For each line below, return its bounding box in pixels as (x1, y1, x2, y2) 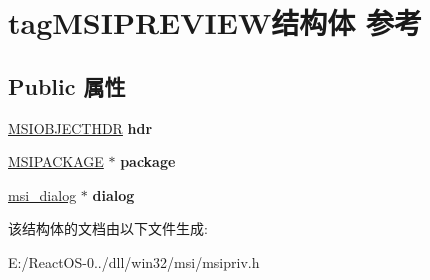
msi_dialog (8, 184, 77, 205)
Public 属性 (8, 70, 126, 101)
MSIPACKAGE (8, 151, 104, 172)
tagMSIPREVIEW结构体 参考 (8, 2, 423, 43)
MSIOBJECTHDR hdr (8, 117, 153, 138)
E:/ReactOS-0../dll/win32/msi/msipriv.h (8, 251, 260, 272)
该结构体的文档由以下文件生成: (8, 218, 208, 239)
